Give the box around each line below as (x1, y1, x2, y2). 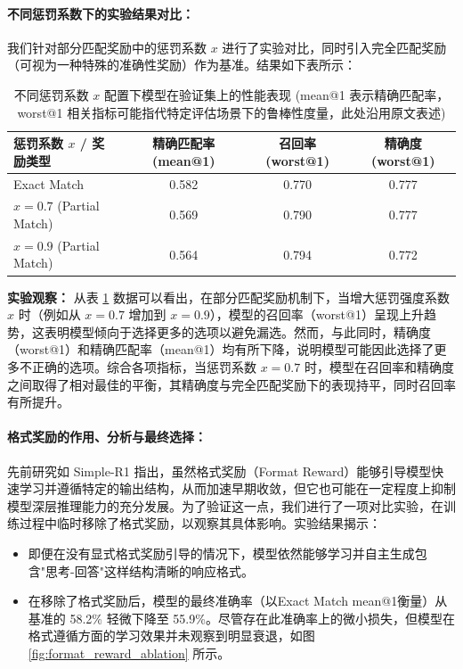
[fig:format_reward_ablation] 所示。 (28, 643, 231, 662)
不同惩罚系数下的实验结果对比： (7, 4, 194, 22)
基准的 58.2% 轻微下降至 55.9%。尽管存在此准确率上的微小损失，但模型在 (28, 608, 455, 627)
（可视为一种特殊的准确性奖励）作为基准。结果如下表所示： (7, 55, 356, 74)
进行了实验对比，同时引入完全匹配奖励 (222, 37, 447, 56)
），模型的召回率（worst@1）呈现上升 (209, 305, 424, 324)
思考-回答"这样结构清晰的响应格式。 (45, 561, 254, 580)
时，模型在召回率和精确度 (304, 357, 454, 376)
